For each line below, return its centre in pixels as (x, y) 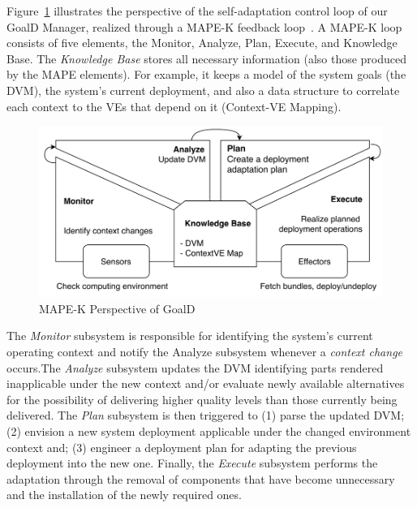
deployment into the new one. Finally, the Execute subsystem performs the (192, 463)
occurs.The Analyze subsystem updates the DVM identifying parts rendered (195, 367)
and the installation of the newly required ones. (124, 495)
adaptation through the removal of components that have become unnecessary (201, 478)
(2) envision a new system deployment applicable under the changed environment (209, 431)
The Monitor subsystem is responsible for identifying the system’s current (190, 336)
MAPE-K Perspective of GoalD (117, 308)
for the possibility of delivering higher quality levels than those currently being (202, 399)
